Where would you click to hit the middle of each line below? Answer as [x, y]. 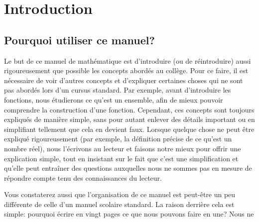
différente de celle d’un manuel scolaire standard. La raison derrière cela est [119, 204]
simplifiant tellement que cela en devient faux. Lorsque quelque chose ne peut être [129, 129]
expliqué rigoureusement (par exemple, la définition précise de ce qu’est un [118, 139]
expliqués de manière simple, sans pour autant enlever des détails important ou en [129, 119]
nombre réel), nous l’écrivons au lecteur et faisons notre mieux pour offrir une [123, 148]
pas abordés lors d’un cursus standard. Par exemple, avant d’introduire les [118, 90]
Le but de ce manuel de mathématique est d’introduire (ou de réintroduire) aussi [128, 60]
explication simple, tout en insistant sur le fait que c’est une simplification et [121, 158]
